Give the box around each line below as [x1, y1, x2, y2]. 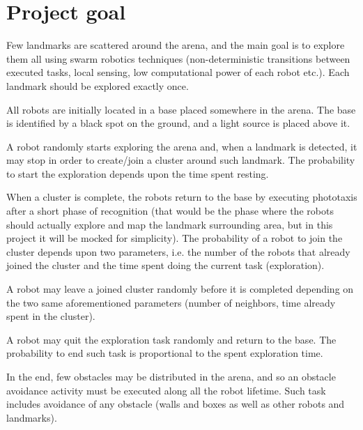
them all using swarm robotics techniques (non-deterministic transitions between [6, 51, 350, 66]
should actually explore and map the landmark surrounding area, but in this [6, 217, 333, 231]
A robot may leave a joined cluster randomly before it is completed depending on [6, 282, 354, 296]
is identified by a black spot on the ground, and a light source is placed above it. [6, 116, 350, 130]
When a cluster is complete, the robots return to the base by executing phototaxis [6, 190, 357, 204]
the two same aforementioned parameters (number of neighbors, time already [6, 295, 336, 309]
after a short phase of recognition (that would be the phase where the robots [6, 204, 334, 218]
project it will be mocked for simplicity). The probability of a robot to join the [6, 231, 343, 245]
